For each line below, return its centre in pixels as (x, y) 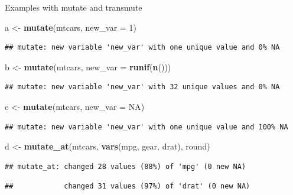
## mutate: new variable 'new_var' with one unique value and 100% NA (146, 127)
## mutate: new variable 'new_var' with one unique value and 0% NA (142, 48)
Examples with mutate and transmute (74, 7)
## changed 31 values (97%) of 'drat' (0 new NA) (128, 186)
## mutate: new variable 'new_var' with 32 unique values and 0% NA (142, 87)
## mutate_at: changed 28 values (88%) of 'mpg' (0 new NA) (126, 166)
